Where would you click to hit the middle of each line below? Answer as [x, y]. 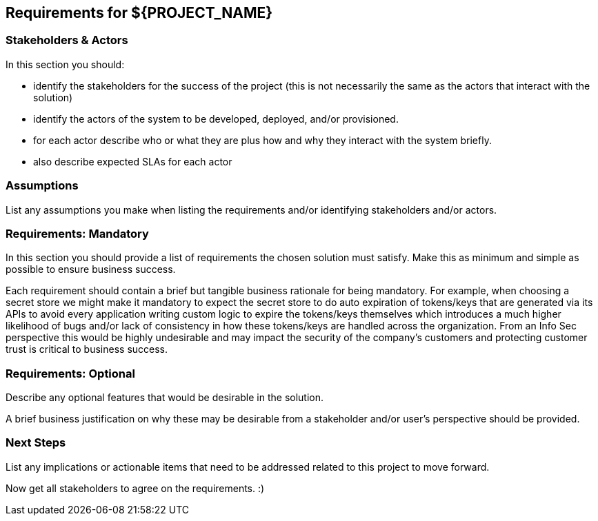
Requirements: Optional [70, 373]
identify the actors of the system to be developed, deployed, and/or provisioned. [216, 119]
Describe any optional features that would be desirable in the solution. [165, 398]
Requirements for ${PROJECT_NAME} [139, 13]
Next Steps [36, 443]
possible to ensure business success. [91, 269]
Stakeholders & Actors [67, 40]
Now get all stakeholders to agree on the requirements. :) [135, 488]
